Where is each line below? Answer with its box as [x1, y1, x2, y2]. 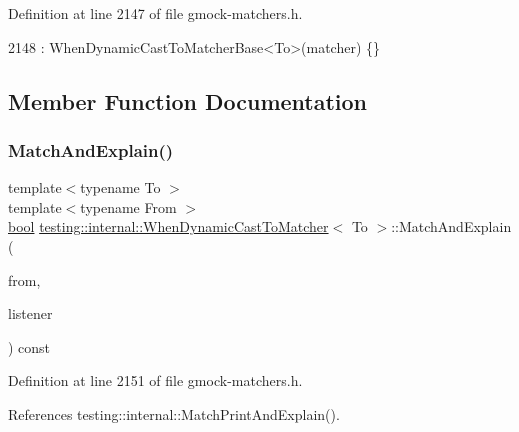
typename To [80, 177, 161, 198]
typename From [80, 196, 177, 217]
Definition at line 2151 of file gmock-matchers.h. [8, 370, 303, 391]
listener [8, 303, 53, 324]
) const [8, 336, 51, 357]
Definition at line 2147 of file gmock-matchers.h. [8, 3, 303, 23]
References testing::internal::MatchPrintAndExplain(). [8, 403, 340, 424]
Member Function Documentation [8, 85, 368, 116]
